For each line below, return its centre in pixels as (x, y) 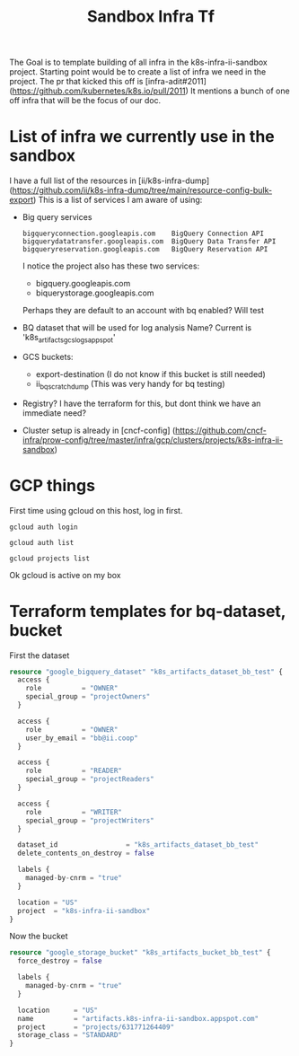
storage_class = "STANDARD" (70, 1035)
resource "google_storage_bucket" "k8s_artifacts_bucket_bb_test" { (140, 953)
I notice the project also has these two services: (111, 266)
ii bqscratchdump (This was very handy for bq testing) (131, 385)
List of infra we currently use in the (142, 137)
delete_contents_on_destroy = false (86, 854)
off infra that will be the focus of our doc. (85, 101)
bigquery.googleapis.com (83, 284)
